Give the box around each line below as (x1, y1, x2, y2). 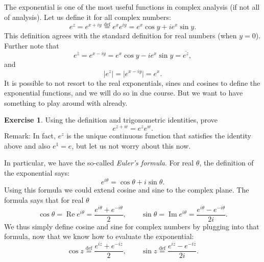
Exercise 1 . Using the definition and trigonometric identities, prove (4, 114, 218, 125)
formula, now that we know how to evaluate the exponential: (4, 231, 194, 242)
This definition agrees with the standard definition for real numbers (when (4, 30, 237, 41)
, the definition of (199, 157, 254, 168)
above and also (4, 140, 51, 151)
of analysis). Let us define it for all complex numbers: (4, 11, 171, 22)
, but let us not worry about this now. (71, 140, 191, 151)
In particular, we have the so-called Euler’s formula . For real (4, 157, 194, 168)
